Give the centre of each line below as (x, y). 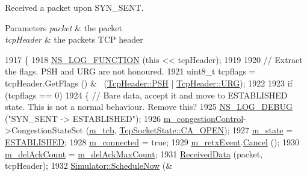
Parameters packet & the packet (64, 27)
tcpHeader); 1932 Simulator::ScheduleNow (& (89, 165)
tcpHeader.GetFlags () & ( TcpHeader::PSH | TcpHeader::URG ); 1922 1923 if (149, 83)
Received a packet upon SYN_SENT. (74, 7)
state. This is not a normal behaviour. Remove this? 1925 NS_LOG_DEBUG (149, 107)
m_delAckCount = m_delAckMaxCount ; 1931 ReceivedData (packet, (134, 153)
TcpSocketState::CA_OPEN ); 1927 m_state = (206, 130)
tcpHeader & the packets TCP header (74, 39)
